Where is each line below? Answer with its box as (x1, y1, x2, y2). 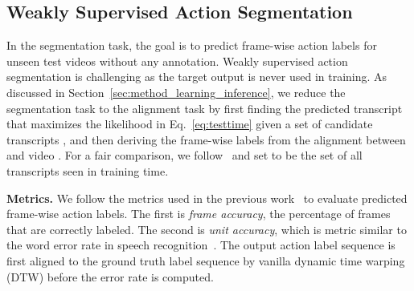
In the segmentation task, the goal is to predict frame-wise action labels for (6, 37, 377, 54)
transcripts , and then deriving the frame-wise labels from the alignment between (6, 131, 406, 148)
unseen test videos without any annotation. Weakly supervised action (6, 52, 348, 69)
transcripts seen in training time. (6, 162, 169, 179)
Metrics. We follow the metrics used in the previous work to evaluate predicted (6, 189, 408, 206)
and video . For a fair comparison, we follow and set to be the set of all (6, 147, 363, 164)
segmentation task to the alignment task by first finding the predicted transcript (6, 99, 403, 116)
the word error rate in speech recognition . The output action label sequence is (6, 236, 396, 253)
